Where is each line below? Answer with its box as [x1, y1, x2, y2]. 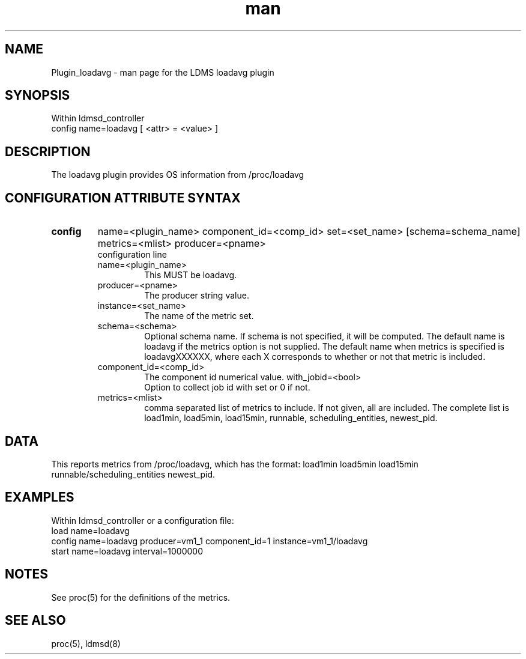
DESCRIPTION [5, 144, 91, 159]
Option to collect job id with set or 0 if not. [144, 382, 310, 393]
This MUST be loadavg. [144, 270, 237, 281]
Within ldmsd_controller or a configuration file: [51, 515, 234, 526]
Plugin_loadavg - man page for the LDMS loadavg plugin [51, 67, 274, 77]
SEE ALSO [5, 613, 66, 628]
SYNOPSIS [5, 88, 70, 103]
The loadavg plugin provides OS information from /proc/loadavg [51, 169, 304, 180]
